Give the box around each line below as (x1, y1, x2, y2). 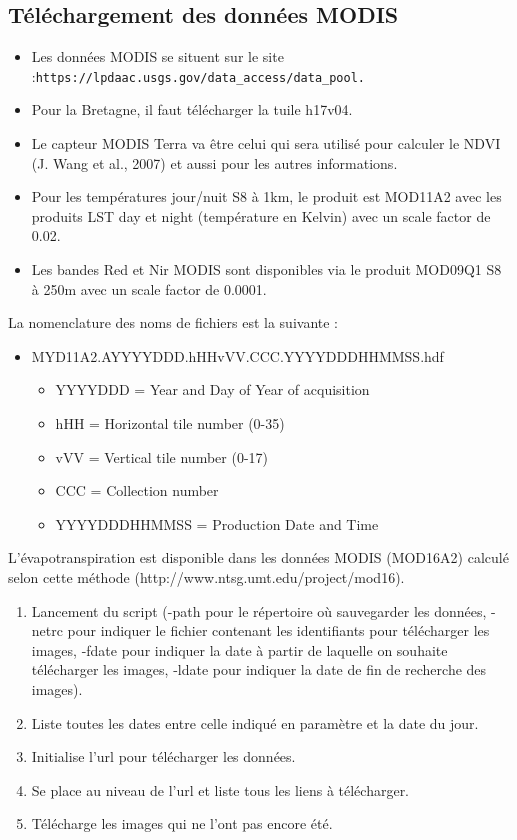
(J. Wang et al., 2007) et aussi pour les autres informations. (31, 152, 398, 173)
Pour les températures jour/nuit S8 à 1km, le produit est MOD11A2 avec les (31, 186, 502, 207)
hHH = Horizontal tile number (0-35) (55, 412, 285, 433)
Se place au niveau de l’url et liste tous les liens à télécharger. (31, 779, 410, 800)
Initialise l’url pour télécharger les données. (31, 746, 296, 767)
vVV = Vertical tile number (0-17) (55, 446, 269, 467)
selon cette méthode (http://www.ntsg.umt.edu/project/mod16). (8, 566, 405, 587)
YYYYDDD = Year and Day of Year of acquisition (55, 379, 370, 400)
